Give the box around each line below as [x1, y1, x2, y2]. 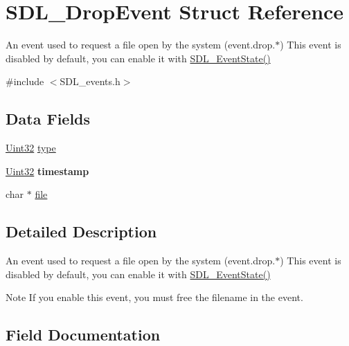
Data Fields [6, 108, 91, 129]
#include [6, 74, 44, 89]
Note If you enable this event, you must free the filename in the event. [6, 290, 303, 304]
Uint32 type [6, 140, 56, 155]
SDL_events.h [60, 74, 120, 89]
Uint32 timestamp [6, 163, 89, 178]
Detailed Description [6, 221, 157, 242]
